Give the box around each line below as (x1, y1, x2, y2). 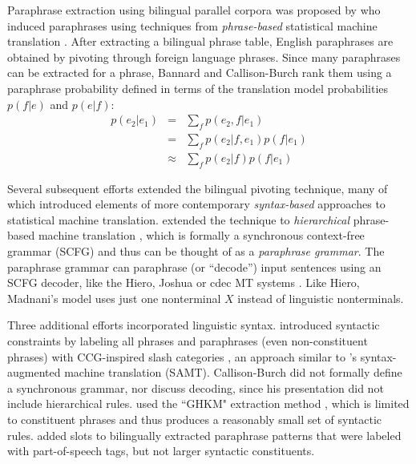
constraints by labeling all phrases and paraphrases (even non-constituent (7, 332, 368, 349)
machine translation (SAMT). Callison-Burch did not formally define (64, 364, 402, 381)
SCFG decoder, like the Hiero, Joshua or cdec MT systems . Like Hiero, (7, 274, 360, 291)
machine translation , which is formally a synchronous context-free (38, 227, 365, 244)
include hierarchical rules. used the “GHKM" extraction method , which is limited (7, 395, 410, 412)
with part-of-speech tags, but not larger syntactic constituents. (7, 442, 315, 459)
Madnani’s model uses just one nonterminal (7, 289, 221, 306)
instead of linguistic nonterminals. (237, 289, 404, 306)
